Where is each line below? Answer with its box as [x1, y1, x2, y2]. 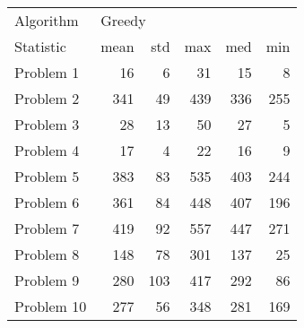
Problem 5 [14, 166, 80, 186]
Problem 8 [14, 244, 80, 264]
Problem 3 [14, 114, 80, 134]
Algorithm [14, 10, 79, 30]
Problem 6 [14, 192, 80, 212]
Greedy [100, 10, 146, 30]
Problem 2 [14, 88, 80, 108]
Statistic [14, 36, 66, 56]
